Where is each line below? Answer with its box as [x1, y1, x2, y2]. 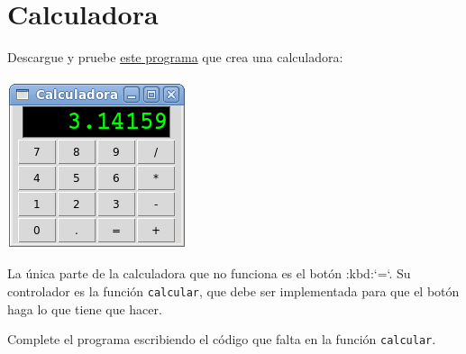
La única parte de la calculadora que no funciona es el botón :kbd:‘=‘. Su [7, 264, 411, 283]
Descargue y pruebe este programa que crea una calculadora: [7, 48, 343, 67]
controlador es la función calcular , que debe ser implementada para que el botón [7, 281, 460, 300]
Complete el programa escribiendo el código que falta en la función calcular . [7, 330, 436, 349]
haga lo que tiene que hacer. [7, 299, 162, 318]
